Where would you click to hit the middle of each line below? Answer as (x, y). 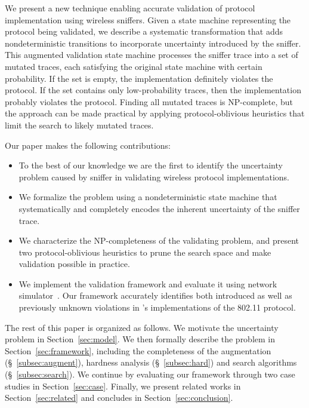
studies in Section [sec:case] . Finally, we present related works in (123, 386)
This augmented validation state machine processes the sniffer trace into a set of (152, 55)
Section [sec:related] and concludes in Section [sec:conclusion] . (119, 398)
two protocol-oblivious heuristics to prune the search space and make (145, 252)
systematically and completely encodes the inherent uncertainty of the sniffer (159, 208)
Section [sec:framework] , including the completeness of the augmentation (138, 350)
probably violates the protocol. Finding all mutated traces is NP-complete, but (149, 101)
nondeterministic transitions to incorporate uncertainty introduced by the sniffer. (153, 43)
